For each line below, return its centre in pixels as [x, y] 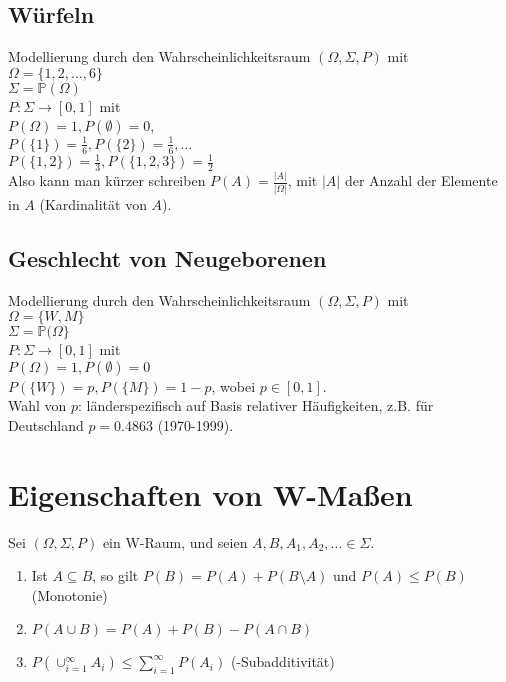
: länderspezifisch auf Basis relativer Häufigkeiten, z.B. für [256, 405]
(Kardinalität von [93, 203]
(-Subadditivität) [282, 661]
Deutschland [46, 424]
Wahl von [37, 405]
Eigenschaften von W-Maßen [210, 493]
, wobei [233, 385]
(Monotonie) [69, 594]
